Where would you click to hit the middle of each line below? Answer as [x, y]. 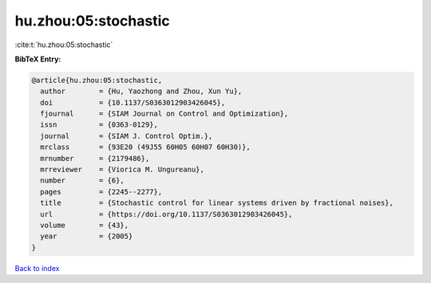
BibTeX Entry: [38, 59]
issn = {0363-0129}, [99, 125]
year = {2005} [87, 236]
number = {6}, [83, 181]
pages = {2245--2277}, [101, 192]
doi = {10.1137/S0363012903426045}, [133, 102]
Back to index [37, 268]
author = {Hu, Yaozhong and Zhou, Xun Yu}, [141, 91]
